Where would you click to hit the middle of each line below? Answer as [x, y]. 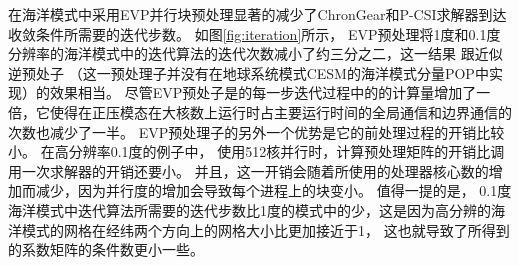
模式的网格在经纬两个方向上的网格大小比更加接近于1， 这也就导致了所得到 [265, 229]
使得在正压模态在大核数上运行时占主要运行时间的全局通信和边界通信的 [280, 111]
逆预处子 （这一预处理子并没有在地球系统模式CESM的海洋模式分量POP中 [248, 72]
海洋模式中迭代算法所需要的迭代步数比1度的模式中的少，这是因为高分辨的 [249, 209]
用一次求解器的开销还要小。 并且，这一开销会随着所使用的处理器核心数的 [248, 170]
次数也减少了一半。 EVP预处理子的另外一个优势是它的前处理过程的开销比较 [256, 131]
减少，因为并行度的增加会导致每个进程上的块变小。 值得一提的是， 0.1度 [273, 190]
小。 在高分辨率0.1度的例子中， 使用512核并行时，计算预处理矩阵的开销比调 [256, 151]
